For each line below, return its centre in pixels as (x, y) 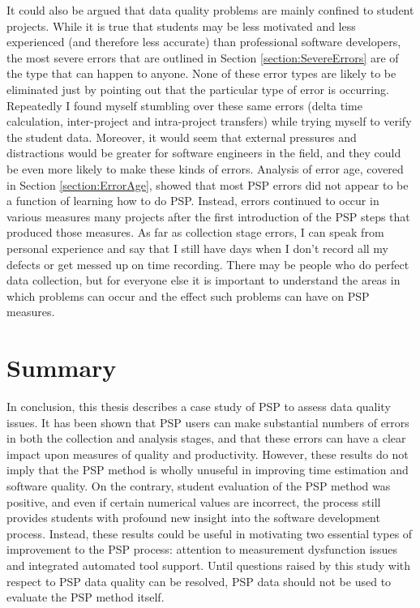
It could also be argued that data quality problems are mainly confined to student (210, 10)
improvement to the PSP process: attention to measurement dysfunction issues (202, 549)
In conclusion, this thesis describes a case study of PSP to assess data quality (199, 406)
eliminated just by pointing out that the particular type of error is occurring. (198, 89)
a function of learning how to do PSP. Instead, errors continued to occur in (193, 201)
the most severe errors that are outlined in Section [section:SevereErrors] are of (203, 57)
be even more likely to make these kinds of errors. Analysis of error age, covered (205, 168)
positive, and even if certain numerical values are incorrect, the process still (194, 501)
